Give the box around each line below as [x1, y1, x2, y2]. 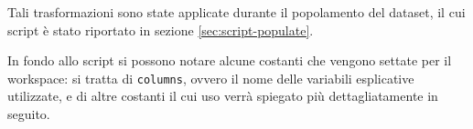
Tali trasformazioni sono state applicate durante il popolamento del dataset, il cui [7, 3, 466, 21]
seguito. [7, 104, 50, 124]
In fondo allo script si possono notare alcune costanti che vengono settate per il [7, 51, 452, 70]
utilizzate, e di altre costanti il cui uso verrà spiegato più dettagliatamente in [7, 86, 438, 105]
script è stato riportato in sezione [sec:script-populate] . [7, 20, 314, 39]
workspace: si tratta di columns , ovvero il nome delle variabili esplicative [7, 68, 414, 87]
